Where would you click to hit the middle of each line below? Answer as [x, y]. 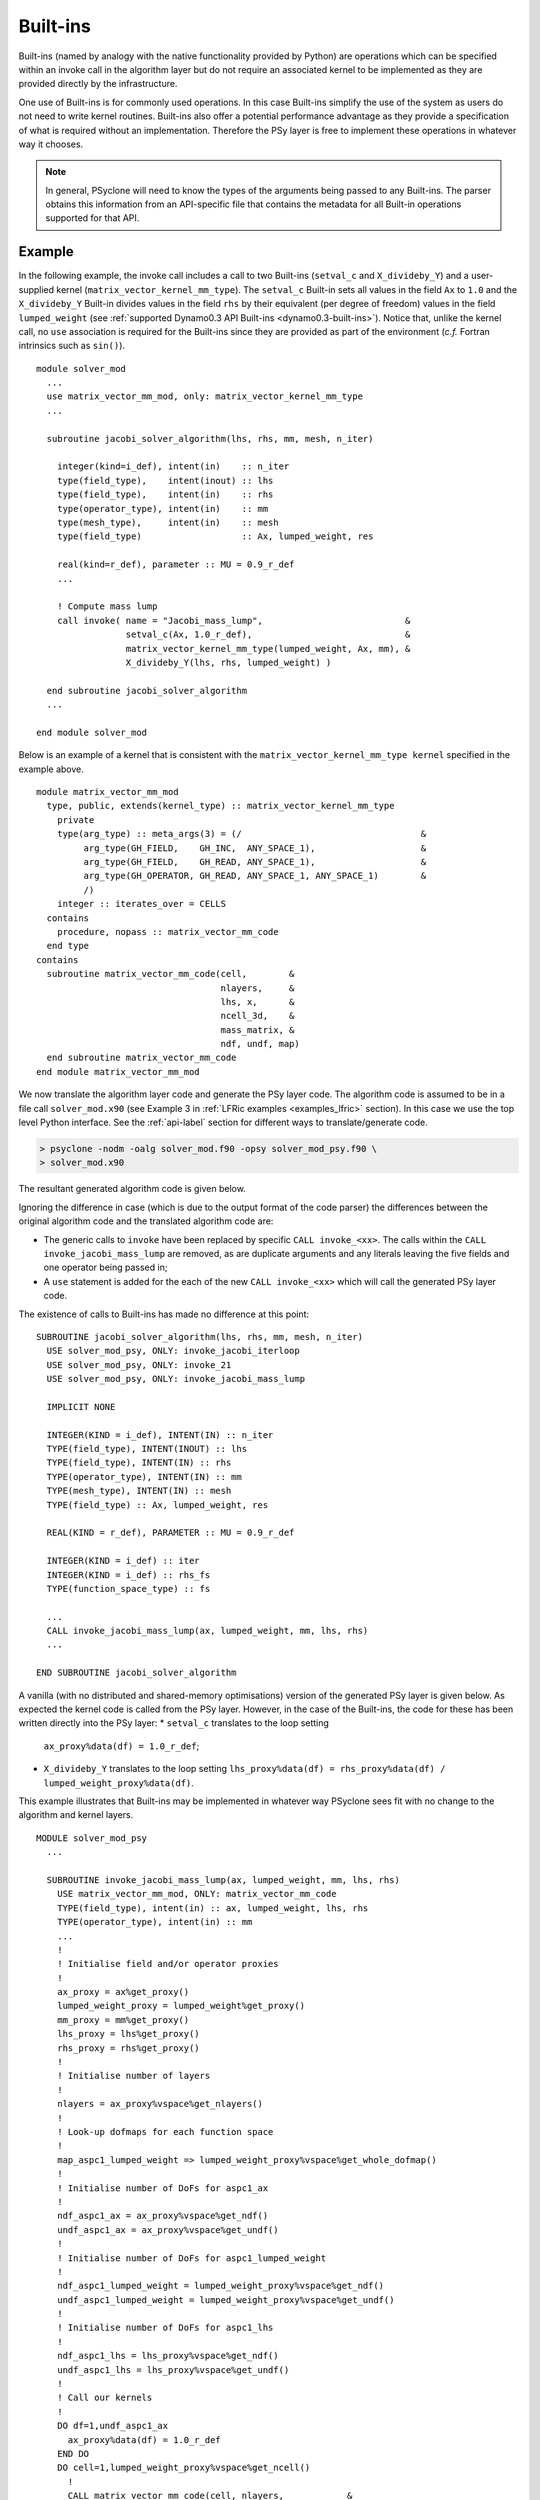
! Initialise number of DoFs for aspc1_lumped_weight [191, 2258]
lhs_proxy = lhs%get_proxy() [128, 2034]
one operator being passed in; [105, 1267]
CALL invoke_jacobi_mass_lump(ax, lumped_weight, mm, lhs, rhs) [207, 1631]
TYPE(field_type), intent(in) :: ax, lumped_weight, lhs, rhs [212, 1908]
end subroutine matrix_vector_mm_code [141, 1058]
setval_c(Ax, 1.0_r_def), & [268, 634]
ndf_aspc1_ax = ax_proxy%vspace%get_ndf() [162, 2216]
